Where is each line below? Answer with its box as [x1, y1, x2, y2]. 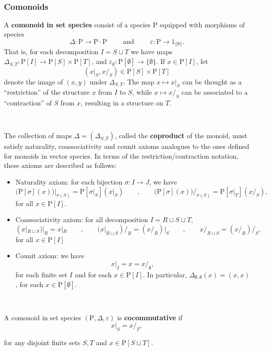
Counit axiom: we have [15, 250, 84, 261]
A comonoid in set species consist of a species [4, 19, 151, 29]
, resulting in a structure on [81, 98, 164, 108]
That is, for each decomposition [4, 46, 99, 57]
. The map [123, 76, 154, 86]
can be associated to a [181, 87, 248, 97]
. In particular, [143, 269, 187, 279]
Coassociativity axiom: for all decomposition [15, 214, 148, 225]
